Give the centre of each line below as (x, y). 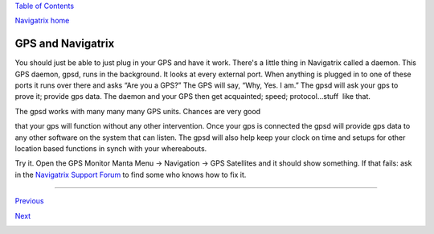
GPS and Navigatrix (65, 44)
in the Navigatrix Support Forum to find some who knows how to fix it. (131, 174)
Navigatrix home (42, 21)
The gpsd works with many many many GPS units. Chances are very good (138, 111)
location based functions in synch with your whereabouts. (111, 149)
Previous (29, 201)
